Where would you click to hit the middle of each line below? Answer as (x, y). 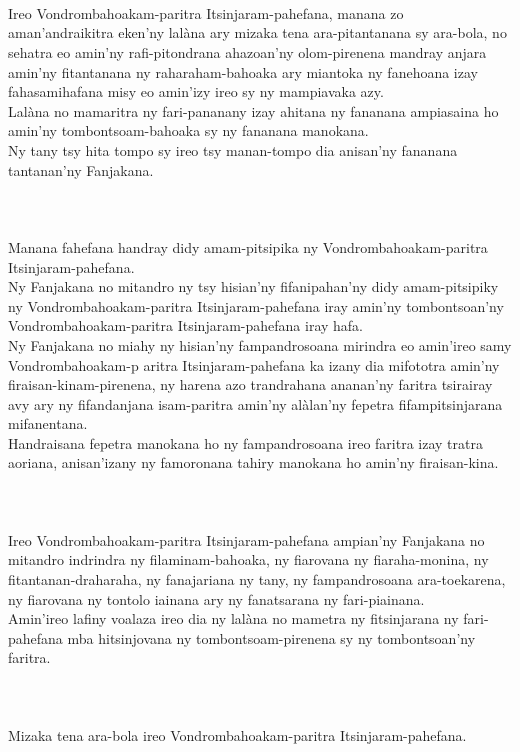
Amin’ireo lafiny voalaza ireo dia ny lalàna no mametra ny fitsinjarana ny (233, 618)
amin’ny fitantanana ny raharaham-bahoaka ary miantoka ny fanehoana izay (243, 71)
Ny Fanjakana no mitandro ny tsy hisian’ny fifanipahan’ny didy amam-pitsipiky (253, 286)
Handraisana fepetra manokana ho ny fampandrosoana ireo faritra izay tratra (245, 442)
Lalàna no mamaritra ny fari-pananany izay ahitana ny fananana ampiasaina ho (253, 110)
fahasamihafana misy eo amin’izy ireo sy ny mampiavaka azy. (196, 91)
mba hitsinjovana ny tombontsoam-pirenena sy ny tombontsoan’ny (271, 637)
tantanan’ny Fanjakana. (81, 169)
